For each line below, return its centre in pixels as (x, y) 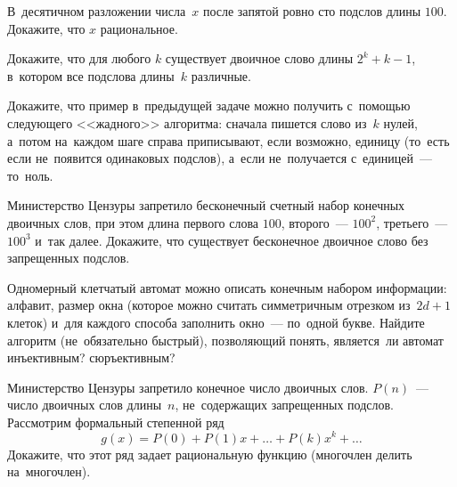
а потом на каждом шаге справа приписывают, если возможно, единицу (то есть (228, 140)
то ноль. (30, 175)
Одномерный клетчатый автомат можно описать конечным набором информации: (227, 287)
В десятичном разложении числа (97, 11)
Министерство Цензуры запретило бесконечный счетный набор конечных (206, 205)
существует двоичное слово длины (259, 58)
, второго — (314, 222)
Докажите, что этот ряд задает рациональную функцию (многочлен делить (210, 454)
